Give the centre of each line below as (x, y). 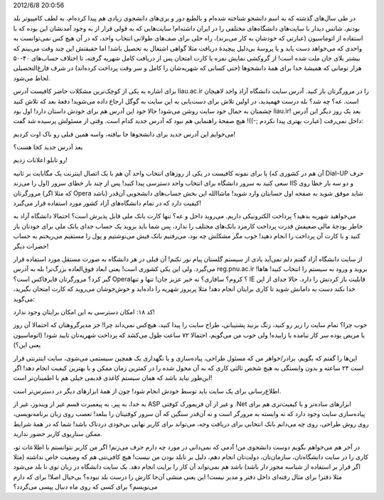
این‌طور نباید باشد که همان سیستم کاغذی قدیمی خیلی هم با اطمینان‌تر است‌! (113, 378)
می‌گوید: (24, 299)
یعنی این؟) (27, 345)
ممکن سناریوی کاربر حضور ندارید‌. (58, 434)
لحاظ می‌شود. (32, 78)
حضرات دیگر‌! (31, 246)
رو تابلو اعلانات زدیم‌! (40, 160)
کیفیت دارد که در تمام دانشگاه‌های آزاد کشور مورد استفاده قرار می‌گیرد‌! (107, 203)
